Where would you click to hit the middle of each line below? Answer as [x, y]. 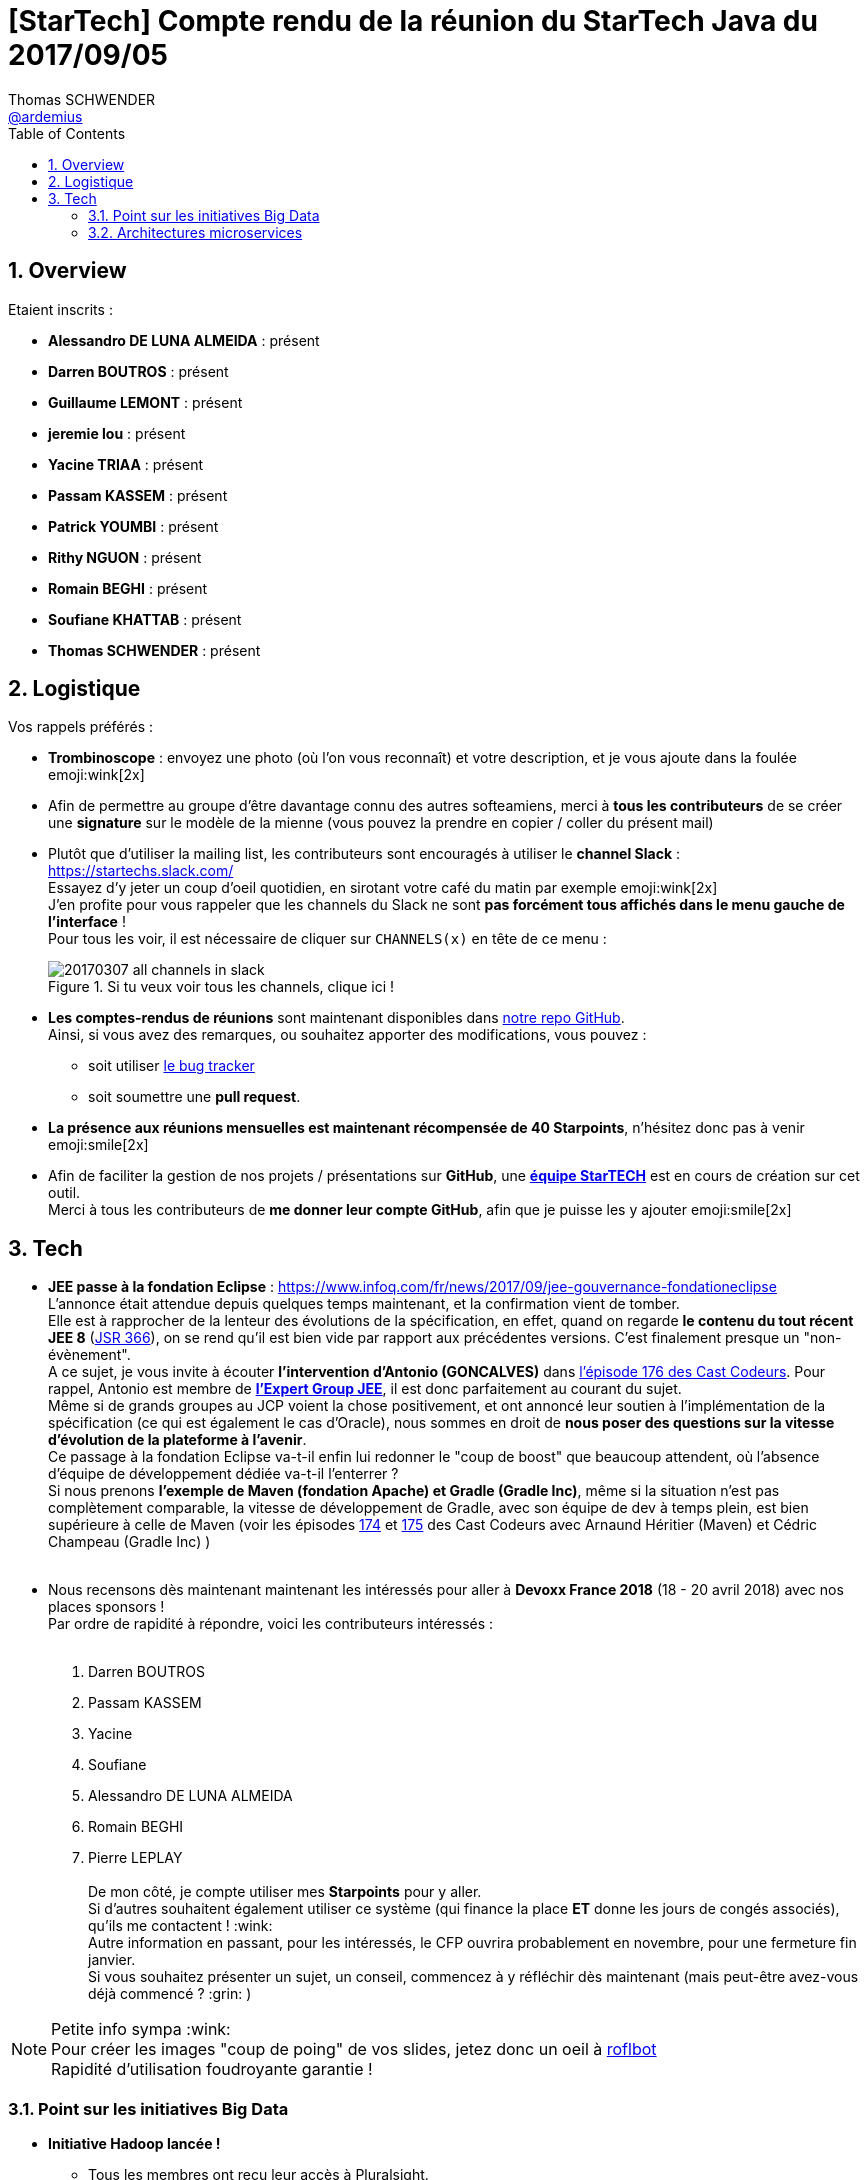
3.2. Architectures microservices [195, 232]
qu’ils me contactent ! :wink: [180, 1926]
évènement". [89, 1355]
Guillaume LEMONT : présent [145, 402]
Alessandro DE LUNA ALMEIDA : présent [184, 340]
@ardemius [45, 116]
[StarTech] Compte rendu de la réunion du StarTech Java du [413, 21]
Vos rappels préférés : [81, 727]
